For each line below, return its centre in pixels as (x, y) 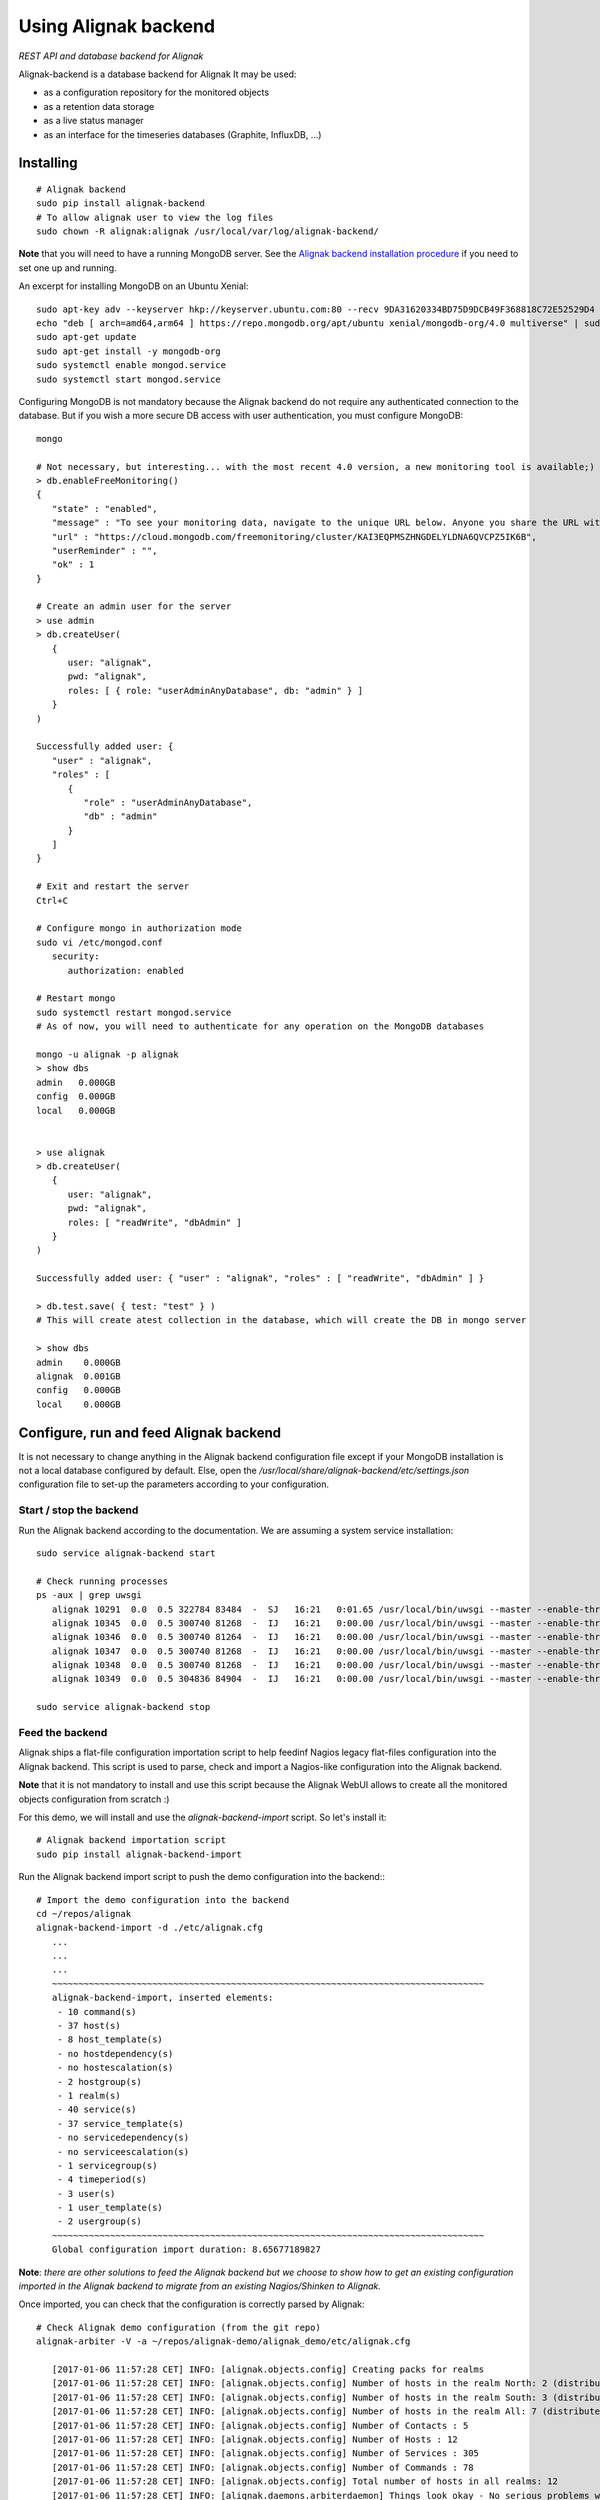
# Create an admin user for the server (134, 606)
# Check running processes (102, 1581)
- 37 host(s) (88, 2026)
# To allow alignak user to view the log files (155, 217)
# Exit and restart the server (113, 886)
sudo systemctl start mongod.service (129, 379)
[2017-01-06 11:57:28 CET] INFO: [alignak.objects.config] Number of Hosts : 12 (255, 2439)
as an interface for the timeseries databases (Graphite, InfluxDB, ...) (182, 134)
